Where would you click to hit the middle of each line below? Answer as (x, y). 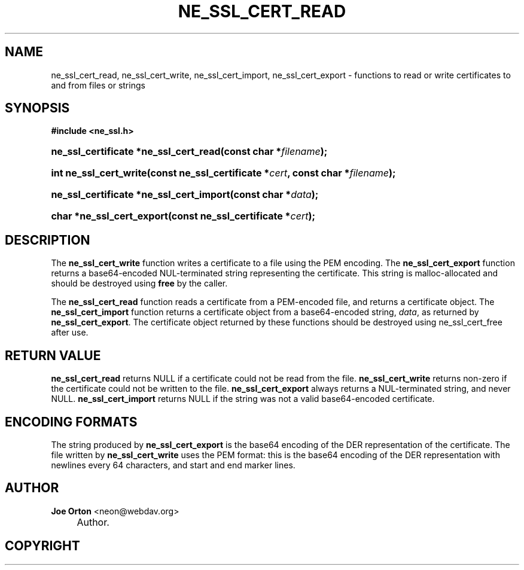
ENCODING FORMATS (71, 422)
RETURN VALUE (53, 355)
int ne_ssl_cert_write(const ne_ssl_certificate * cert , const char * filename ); (223, 173)
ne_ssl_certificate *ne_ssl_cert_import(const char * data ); (185, 195)
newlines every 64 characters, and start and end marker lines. (173, 465)
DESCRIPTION (48, 240)
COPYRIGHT (42, 546)
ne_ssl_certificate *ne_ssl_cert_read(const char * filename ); (189, 152)
